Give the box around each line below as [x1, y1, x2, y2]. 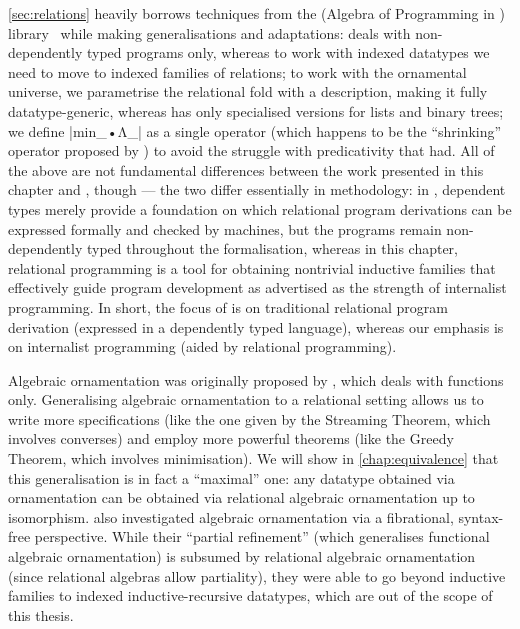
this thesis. [8, 604, 74, 625]
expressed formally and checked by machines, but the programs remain [8, 218, 442, 239]
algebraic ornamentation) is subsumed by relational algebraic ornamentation [8, 546, 476, 567]
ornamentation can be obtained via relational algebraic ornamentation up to [8, 487, 475, 508]
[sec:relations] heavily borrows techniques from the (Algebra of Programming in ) [8, 3, 506, 23]
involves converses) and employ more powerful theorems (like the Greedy [8, 428, 454, 449]
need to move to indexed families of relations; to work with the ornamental [8, 61, 467, 82]
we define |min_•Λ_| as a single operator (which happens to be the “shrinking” [8, 120, 502, 141]
